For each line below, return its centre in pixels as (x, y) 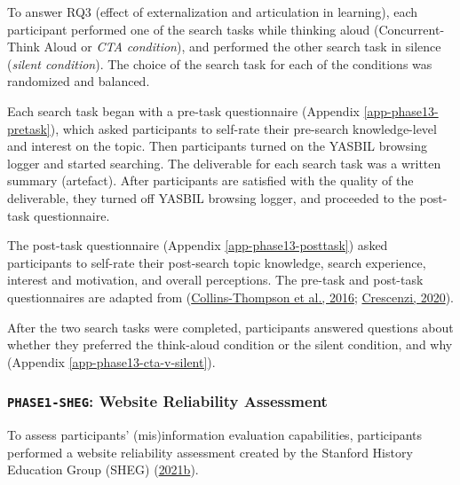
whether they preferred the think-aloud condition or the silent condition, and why (230, 344)
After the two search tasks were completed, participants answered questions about (230, 327)
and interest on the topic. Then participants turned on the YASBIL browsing (217, 146)
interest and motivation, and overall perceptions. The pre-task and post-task (215, 280)
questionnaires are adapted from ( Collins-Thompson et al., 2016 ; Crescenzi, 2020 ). (231, 297)
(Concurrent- (409, 29)
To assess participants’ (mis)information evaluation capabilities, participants (215, 435)
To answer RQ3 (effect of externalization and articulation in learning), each (213, 12)
